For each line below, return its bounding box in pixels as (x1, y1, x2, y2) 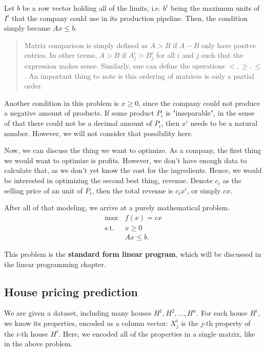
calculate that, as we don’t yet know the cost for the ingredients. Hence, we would (4, 165, 262, 175)
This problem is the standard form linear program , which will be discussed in (4, 248, 261, 259)
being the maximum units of (170, 3, 260, 13)
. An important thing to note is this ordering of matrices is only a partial (24, 70, 254, 81)
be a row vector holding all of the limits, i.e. (22, 3, 161, 13)
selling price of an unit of (4, 185, 83, 195)
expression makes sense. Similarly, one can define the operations (24, 60, 225, 71)
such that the (201, 50, 243, 60)
